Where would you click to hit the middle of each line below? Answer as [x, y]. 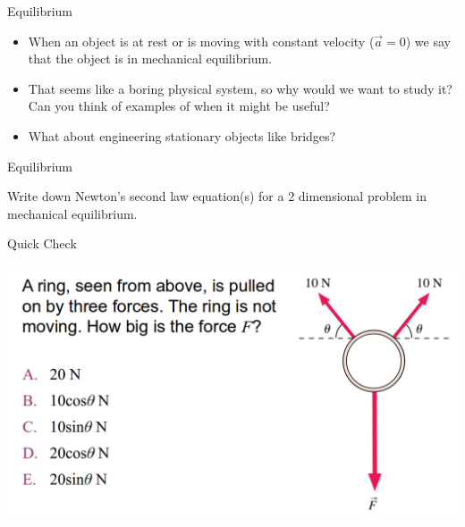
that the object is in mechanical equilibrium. [150, 59]
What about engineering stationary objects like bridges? [182, 135]
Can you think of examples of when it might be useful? [179, 106]
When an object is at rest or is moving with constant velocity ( [201, 41]
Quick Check [42, 243]
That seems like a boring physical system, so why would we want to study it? [240, 88]
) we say [428, 41]
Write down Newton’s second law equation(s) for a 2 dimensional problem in [217, 196]
